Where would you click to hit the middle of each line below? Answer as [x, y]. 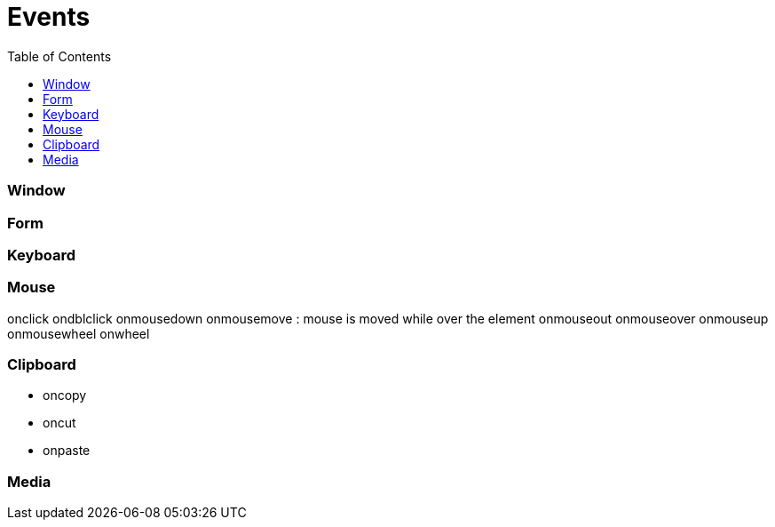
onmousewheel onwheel [79, 333]
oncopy [65, 395]
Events [49, 17]
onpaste [67, 451]
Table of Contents [59, 56]
